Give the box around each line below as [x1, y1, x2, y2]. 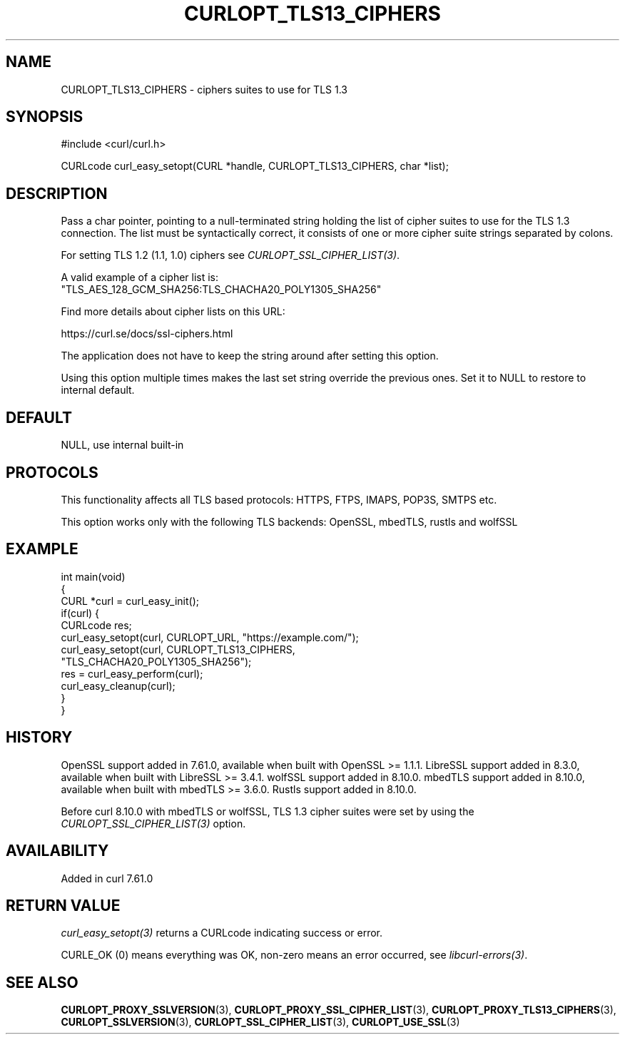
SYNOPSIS [6, 108, 83, 126]
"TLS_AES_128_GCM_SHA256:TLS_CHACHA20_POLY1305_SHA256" [61, 283, 382, 296]
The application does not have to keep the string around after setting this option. [61, 350, 439, 362]
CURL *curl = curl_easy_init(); [61, 594, 199, 607]
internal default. [61, 384, 135, 397]
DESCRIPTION [6, 184, 108, 203]
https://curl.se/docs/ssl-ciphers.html [61, 327, 233, 340]
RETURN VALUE [6, 896, 121, 914]
